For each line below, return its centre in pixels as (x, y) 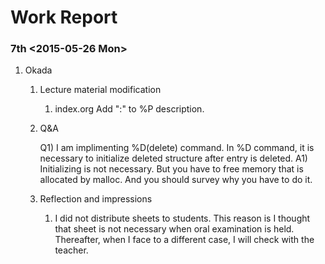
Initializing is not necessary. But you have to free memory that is (171, 169)
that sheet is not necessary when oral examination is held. (174, 229)
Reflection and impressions (96, 199)
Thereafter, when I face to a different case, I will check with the (184, 240)
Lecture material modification (100, 90)
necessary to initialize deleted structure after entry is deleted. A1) (173, 158)
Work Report (64, 17)
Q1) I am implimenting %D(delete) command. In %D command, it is (177, 148)
